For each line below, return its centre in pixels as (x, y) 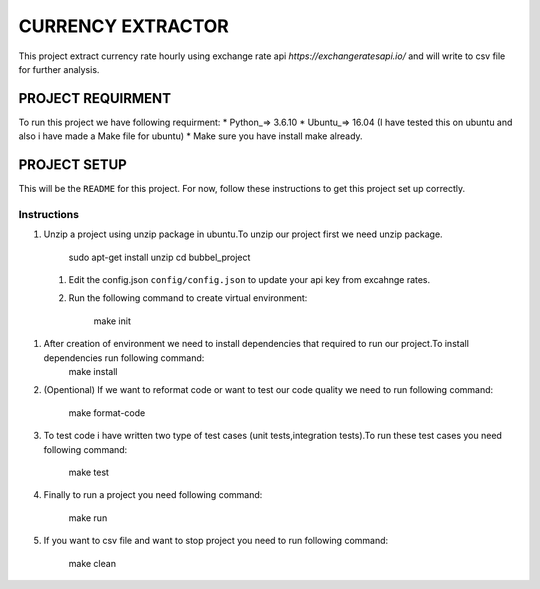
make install (93, 372)
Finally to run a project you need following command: (153, 495)
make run (88, 517)
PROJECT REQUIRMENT (95, 98)
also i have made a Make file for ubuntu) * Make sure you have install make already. (191, 136)
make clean (92, 563)
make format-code (107, 412)
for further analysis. (59, 69)
